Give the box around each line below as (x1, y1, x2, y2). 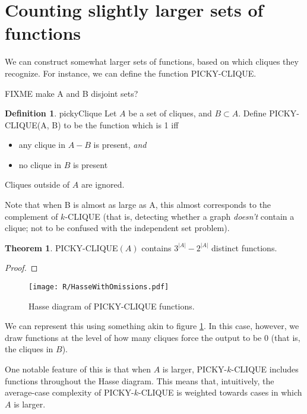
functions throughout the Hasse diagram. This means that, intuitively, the (5, 374, 274, 387)
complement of (5, 210, 58, 222)
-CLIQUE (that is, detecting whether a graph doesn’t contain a (65, 210, 295, 222)
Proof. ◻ (5, 261, 38, 274)
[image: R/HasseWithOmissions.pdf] (29, 283, 169, 292)
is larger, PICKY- (162, 363, 227, 375)
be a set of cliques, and (128, 107, 212, 119)
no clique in (18, 158, 61, 170)
